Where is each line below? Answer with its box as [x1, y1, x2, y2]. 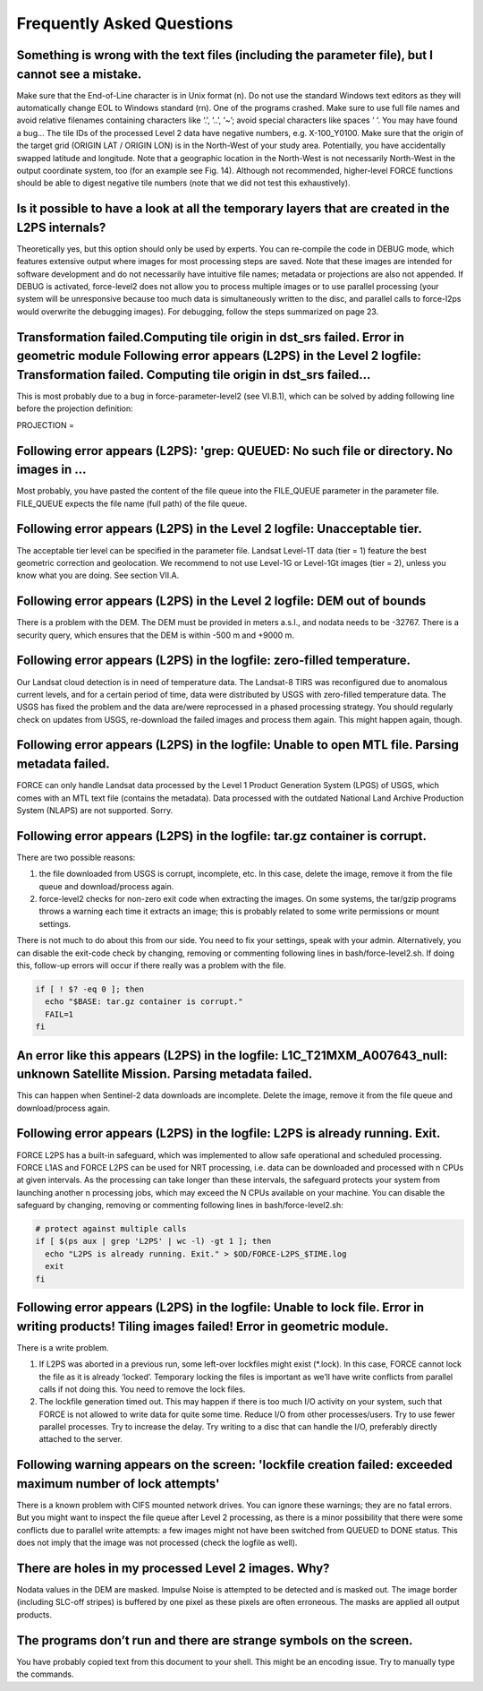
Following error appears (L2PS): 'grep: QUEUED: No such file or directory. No [16, 443, 453, 459]
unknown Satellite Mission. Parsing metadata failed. [16, 1067, 313, 1082]
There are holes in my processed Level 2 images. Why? [16, 1560, 330, 1575]
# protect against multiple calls [35, 1223, 187, 1234]
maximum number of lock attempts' [16, 1476, 220, 1491]
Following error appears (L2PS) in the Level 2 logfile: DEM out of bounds [16, 594, 427, 609]
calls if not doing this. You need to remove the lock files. [38, 1384, 246, 1395]
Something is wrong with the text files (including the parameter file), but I [16, 47, 434, 63]
